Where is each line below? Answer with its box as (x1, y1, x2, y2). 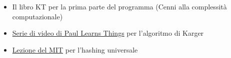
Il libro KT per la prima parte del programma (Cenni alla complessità (12, 1, 227, 11)
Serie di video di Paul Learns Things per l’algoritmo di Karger (12, 28, 204, 38)
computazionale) (12, 11, 63, 21)
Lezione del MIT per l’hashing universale (12, 44, 138, 55)
